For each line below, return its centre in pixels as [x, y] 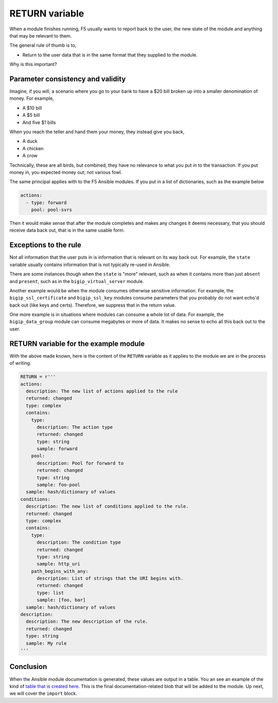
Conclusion [28, 667]
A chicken [33, 148]
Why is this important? [33, 64]
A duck [30, 141]
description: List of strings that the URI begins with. [110, 578]
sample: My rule [46, 643]
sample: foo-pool [59, 485]
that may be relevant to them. [41, 36]
